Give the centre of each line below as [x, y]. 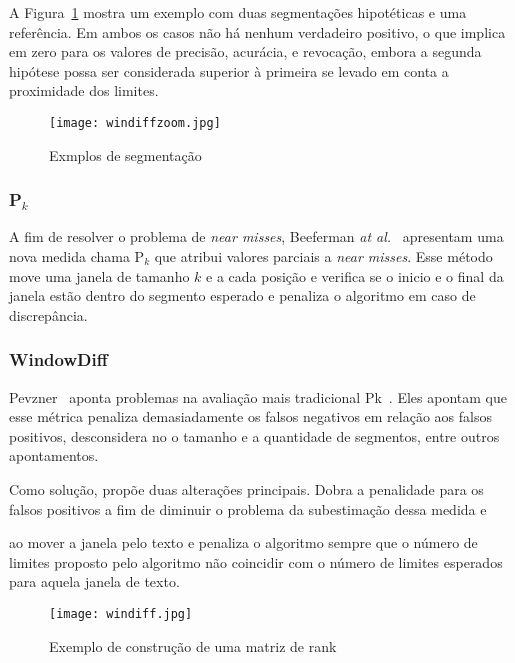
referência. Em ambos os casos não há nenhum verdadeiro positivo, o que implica [257, 31]
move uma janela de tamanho [99, 275]
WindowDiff [58, 359]
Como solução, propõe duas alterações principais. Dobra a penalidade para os [246, 489]
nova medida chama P [77, 256]
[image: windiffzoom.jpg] [135, 122]
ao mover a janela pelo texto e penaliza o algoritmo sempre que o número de [243, 542]
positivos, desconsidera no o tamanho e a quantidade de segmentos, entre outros [254, 435]
